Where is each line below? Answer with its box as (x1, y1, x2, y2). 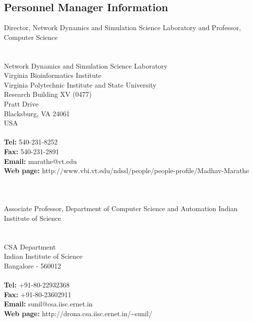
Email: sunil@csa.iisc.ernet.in (4, 299, 93, 309)
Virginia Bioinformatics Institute (4, 70, 102, 80)
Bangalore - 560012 (4, 261, 61, 271)
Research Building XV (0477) (4, 89, 92, 99)
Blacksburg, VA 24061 (4, 108, 70, 118)
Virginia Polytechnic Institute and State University (4, 79, 157, 89)
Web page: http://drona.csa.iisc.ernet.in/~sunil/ (4, 308, 152, 319)
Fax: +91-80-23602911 (4, 289, 72, 299)
